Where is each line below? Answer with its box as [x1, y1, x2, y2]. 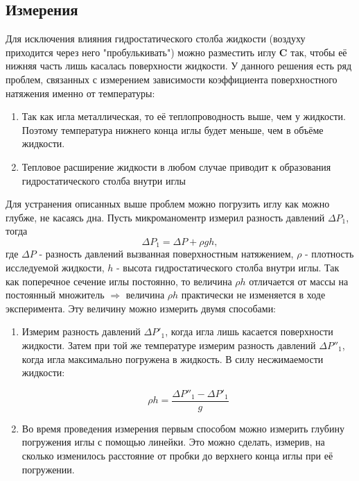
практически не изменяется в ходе [181, 287, 326, 302]
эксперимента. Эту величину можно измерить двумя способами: [6, 301, 277, 315]
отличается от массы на [249, 273, 349, 288]
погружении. [21, 462, 75, 476]
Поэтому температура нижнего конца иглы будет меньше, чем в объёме [21, 122, 324, 137]
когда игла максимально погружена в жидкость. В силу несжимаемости [21, 351, 324, 366]
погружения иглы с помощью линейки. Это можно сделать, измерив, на [21, 434, 325, 449]
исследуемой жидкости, [6, 260, 105, 274]
